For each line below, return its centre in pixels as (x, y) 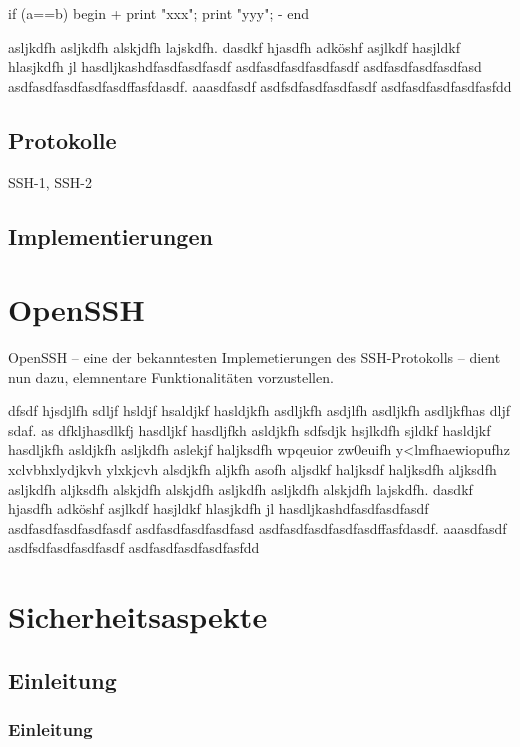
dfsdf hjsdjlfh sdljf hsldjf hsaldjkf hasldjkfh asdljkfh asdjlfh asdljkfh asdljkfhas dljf (259, 410)
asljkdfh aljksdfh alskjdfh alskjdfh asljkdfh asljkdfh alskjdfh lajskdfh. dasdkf (240, 488)
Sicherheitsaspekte (138, 616)
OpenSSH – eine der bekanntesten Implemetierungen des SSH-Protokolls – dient (254, 357)
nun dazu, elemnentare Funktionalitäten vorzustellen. (171, 376)
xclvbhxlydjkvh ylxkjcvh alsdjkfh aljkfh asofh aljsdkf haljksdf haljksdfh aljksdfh (252, 469)
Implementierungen (110, 235)
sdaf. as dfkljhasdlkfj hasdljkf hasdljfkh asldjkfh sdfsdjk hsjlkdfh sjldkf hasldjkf (249, 429)
